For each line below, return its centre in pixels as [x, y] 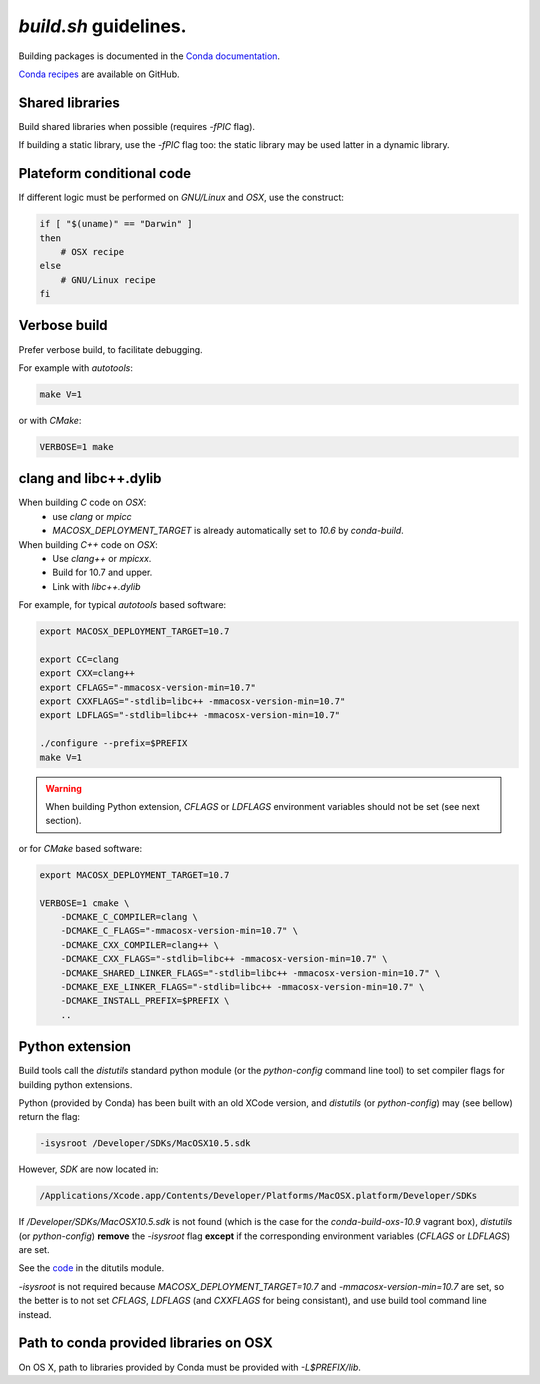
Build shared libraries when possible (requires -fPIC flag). [136, 126]
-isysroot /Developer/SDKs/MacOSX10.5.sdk [145, 1143]
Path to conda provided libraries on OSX [146, 1343]
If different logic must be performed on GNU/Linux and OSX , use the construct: [181, 197]
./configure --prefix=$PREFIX [113, 743]
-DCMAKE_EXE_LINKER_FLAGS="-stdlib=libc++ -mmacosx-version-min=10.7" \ [242, 986]
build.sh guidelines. [102, 26]
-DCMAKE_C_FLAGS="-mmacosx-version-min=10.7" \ [179, 931]
